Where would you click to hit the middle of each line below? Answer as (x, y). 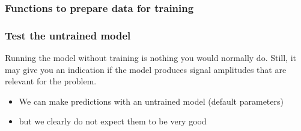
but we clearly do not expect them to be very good (113, 121)
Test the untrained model (68, 35)
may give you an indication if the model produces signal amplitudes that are (146, 69)
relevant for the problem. (51, 81)
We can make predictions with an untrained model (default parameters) (151, 101)
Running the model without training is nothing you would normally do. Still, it (151, 58)
